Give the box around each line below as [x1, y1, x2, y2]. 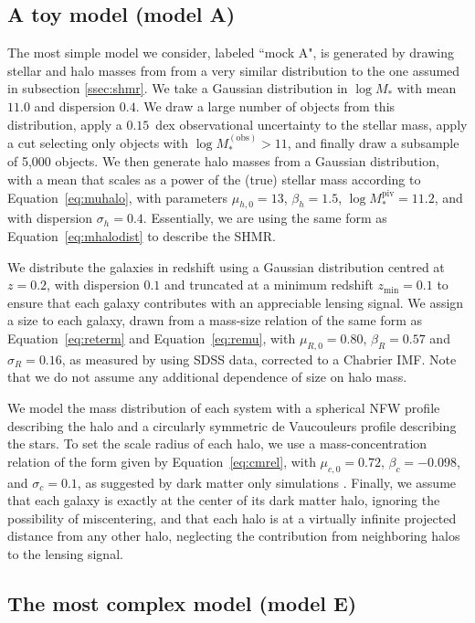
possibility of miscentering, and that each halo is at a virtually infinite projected [7, 508, 457, 527]
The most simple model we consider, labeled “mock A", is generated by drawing [7, 43, 454, 62]
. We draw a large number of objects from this [135, 96, 396, 115]
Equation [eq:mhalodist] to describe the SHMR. [7, 226, 276, 245]
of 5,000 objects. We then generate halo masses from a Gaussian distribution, [7, 152, 439, 171]
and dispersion [34, 96, 116, 115]
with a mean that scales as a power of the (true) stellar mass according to [7, 170, 421, 188]
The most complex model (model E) [7, 588, 357, 617]
